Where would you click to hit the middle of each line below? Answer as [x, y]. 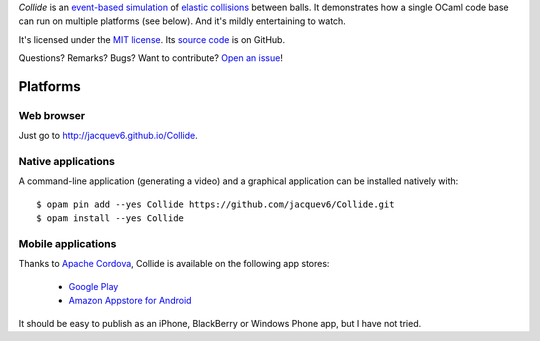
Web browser [51, 115]
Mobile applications [67, 244]
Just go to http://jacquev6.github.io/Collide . [108, 136]
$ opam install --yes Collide [110, 218]
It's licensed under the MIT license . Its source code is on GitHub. [151, 39]
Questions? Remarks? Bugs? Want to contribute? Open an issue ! [151, 58]
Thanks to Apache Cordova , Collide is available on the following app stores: [174, 264]
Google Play [93, 286]
